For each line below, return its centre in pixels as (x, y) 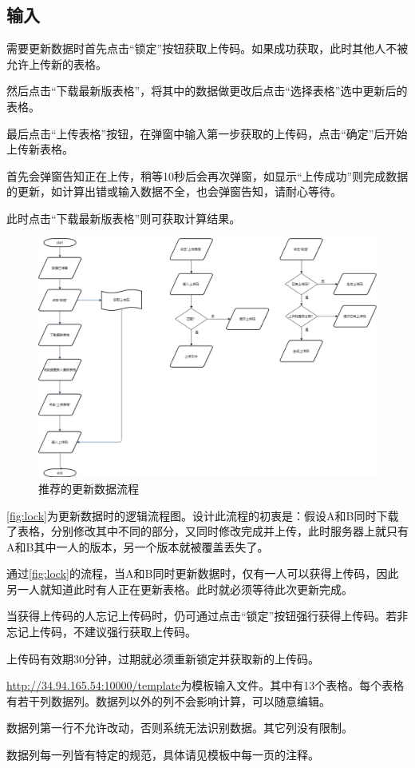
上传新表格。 (40, 149)
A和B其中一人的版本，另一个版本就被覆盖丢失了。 (138, 546)
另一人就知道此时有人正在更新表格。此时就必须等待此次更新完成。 (180, 589)
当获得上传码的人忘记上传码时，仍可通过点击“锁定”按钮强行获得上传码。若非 (207, 616)
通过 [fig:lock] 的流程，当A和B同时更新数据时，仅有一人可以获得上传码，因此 (203, 573)
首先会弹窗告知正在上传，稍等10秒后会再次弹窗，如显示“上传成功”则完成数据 (207, 175)
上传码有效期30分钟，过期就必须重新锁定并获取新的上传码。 (163, 658)
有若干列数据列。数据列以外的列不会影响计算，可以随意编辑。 (168, 700)
